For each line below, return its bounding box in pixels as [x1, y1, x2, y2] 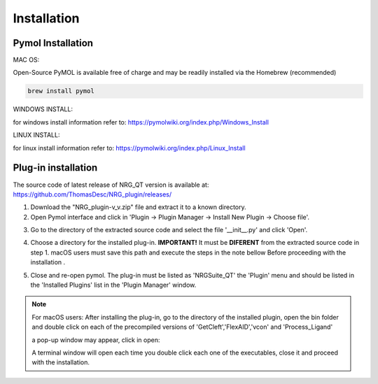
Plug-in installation [13, 162, 98, 174]
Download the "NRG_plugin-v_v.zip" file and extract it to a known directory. [30, 203, 246, 211]
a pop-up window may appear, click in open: [31, 336, 160, 344]
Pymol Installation [13, 37, 94, 49]
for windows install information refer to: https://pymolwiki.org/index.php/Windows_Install [13, 118, 269, 126]
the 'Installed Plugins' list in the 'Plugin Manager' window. [30, 280, 197, 290]
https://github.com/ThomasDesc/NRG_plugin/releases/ [13, 190, 171, 199]
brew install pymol [27, 87, 94, 95]
